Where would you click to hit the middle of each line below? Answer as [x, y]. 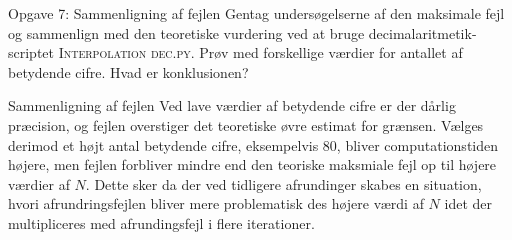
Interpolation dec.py [124, 52]
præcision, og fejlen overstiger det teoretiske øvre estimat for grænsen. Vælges [246, 124]
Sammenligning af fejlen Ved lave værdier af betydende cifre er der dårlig [232, 105]
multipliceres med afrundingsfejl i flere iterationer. [161, 222]
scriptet [31, 52]
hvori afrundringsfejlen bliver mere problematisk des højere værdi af [216, 203]
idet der [468, 203]
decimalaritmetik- [422, 32]
